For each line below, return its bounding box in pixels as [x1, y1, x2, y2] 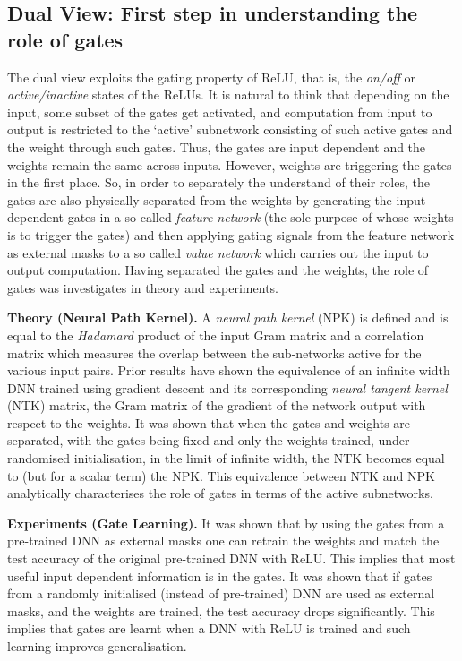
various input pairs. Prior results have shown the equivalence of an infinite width [7, 361, 450, 380]
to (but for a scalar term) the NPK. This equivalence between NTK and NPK [7, 466, 435, 485]
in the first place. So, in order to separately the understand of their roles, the [7, 173, 430, 192]
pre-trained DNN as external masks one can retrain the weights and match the [7, 531, 440, 550]
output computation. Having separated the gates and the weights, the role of [7, 261, 429, 279]
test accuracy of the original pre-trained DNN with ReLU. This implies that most [7, 549, 456, 568]
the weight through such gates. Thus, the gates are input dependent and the [7, 137, 426, 156]
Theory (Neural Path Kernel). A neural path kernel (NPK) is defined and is [7, 308, 449, 327]
